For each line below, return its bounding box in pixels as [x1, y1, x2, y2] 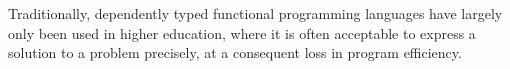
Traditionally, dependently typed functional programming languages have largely [8, 3, 503, 23]
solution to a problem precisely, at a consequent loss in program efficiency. [8, 42, 462, 63]
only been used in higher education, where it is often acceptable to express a [8, 22, 476, 43]
